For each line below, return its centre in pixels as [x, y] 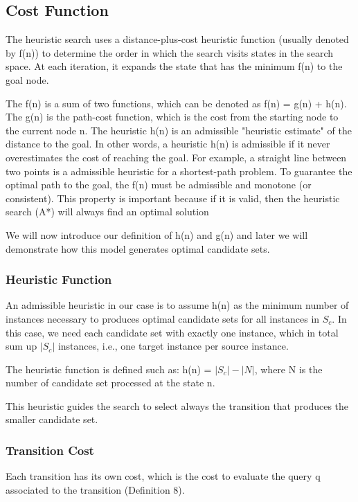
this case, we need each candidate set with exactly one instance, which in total [172, 332]
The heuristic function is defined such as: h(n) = [109, 369]
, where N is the [288, 369]
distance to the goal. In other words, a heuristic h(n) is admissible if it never [168, 144]
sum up [21, 346]
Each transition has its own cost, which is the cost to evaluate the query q [163, 476]
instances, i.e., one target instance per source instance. [173, 346]
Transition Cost [50, 450]
